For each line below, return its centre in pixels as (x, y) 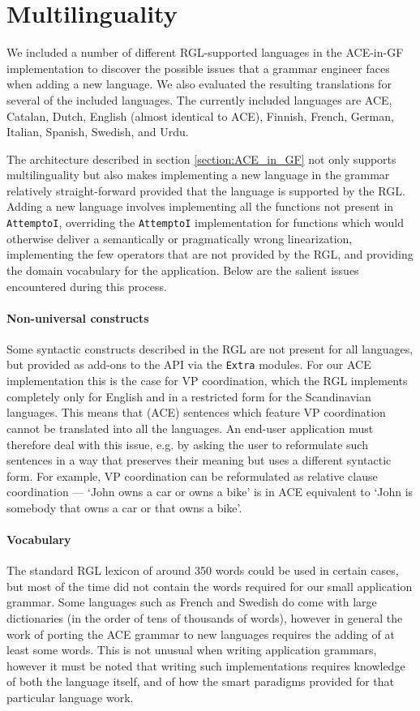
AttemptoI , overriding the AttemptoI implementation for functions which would (205, 223)
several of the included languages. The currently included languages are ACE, (199, 99)
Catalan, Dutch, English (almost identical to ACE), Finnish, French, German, (200, 116)
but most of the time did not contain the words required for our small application (210, 586)
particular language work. (70, 698)
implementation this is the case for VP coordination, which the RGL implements (207, 381)
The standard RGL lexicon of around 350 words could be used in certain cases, (203, 570)
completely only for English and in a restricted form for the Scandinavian (189, 396)
